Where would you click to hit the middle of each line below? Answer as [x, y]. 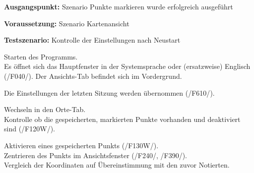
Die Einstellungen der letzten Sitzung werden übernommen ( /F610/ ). [109, 92]
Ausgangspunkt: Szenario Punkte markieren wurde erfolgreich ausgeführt [119, 6]
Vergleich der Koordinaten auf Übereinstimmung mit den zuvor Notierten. [117, 165]
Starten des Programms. [41, 56]
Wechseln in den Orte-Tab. [45, 109]
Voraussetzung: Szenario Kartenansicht [67, 23]
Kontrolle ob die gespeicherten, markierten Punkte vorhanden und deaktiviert [122, 119]
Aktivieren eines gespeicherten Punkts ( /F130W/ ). [81, 145]
